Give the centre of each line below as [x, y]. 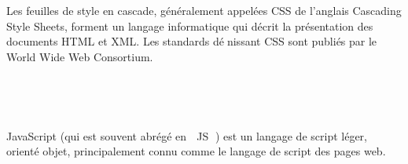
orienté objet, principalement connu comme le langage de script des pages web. [196, 151]
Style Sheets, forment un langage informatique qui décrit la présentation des [190, 26]
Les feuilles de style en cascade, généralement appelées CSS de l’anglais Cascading [204, 11]
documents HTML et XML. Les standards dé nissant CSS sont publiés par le [192, 41]
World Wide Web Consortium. [80, 56]
